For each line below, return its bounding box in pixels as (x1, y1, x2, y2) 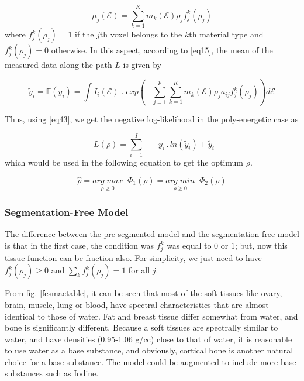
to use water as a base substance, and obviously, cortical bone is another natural (5, 344, 293, 356)
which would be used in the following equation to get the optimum (5, 156, 244, 169)
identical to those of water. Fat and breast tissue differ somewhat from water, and (5, 310, 298, 322)
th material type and (189, 28, 264, 40)
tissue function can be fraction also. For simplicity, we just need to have (5, 251, 262, 263)
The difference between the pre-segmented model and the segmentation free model (5, 228, 299, 240)
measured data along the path (5, 59, 112, 71)
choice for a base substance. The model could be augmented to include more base (5, 355, 296, 368)
